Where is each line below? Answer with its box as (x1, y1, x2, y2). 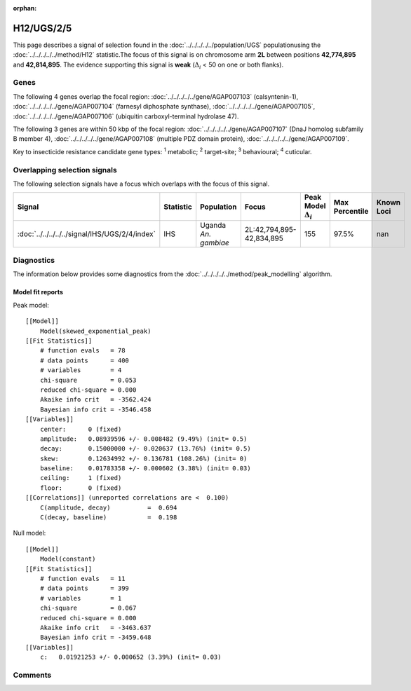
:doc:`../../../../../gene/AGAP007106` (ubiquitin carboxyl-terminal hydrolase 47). (13, 112, 239, 121)
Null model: (13, 529, 46, 538)
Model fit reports (13, 288, 63, 296)
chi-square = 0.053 (39, 376, 137, 384)
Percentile (333, 206, 369, 216)
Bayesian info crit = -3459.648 (39, 634, 151, 641)
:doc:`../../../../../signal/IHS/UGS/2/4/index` (17, 228, 156, 238)
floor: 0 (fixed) (39, 484, 122, 492)
